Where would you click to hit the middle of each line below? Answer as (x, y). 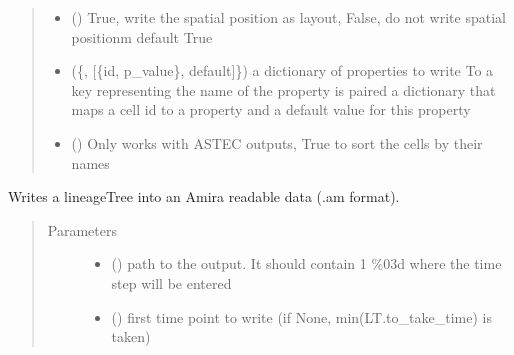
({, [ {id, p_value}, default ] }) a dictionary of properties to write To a (282, 70)
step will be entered (171, 282)
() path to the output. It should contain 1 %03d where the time (306, 263)
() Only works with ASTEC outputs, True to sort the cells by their (277, 142)
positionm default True (142, 36)
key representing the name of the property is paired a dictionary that (283, 89)
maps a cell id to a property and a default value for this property (271, 109)
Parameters (82, 229)
